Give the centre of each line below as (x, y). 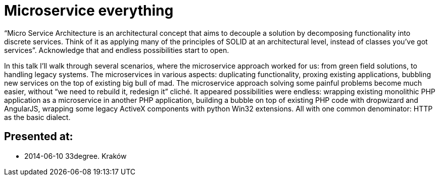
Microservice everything (89, 11)
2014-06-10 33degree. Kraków (76, 156)
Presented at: (39, 137)
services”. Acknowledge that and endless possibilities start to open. (117, 50)
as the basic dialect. (37, 117)
